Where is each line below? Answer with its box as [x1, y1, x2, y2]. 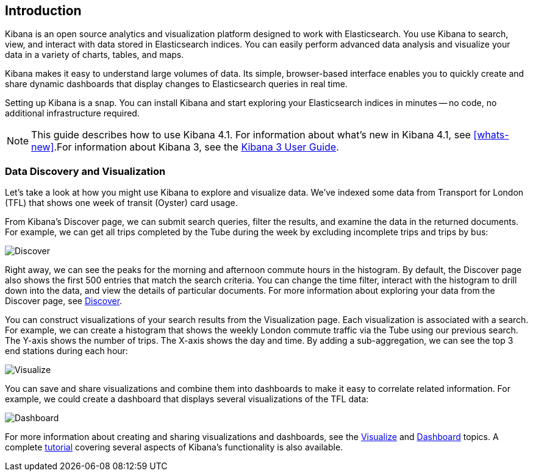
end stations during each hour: [5, 346, 128, 357]
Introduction [5, 3, 82, 18]
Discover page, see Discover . [5, 296, 123, 307]
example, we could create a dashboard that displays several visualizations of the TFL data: [5, 394, 369, 405]
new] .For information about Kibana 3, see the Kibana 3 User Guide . [31, 141, 339, 154]
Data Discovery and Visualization [5, 165, 166, 177]
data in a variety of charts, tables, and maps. [5, 49, 184, 60]
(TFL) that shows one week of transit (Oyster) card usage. [5, 197, 238, 208]
